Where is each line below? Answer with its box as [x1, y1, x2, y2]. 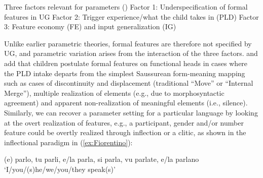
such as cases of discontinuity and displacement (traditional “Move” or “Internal [4, 78, 253, 88]
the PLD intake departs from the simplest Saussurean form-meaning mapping [4, 68, 245, 78]
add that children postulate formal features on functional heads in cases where [4, 57, 248, 68]
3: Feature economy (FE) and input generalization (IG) [4, 21, 176, 32]
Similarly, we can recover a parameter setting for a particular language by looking [4, 107, 258, 117]
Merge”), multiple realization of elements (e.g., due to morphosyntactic [4, 87, 224, 98]
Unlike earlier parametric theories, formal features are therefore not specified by [4, 38, 252, 48]
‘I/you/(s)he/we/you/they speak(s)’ [4, 163, 116, 174]
